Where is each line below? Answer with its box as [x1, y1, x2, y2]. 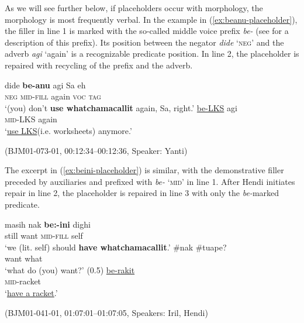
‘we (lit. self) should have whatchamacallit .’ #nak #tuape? [5, 240, 227, 253]
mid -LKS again [5, 113, 57, 125]
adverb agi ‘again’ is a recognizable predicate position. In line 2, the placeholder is [5, 47, 299, 60]
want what [5, 252, 43, 264]
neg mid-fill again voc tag [5, 90, 101, 102]
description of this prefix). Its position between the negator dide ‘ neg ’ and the [5, 36, 284, 48]
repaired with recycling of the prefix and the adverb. [5, 59, 193, 71]
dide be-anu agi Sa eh [5, 78, 86, 91]
